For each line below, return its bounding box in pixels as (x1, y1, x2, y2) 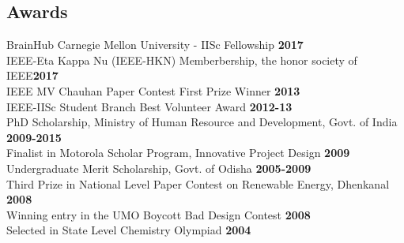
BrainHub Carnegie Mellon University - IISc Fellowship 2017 (6, 36, 304, 53)
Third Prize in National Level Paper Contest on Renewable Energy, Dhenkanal (6, 175, 390, 192)
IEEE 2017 (6, 67, 59, 84)
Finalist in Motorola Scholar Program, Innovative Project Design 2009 (6, 144, 350, 161)
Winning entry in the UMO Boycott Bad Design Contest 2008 (6, 206, 311, 222)
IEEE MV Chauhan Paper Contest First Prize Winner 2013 (6, 82, 300, 99)
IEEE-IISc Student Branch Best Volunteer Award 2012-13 (6, 98, 293, 114)
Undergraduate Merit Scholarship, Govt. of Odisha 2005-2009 (6, 159, 311, 176)
